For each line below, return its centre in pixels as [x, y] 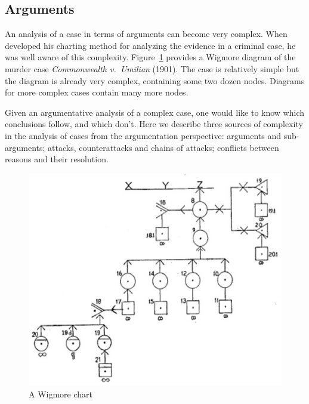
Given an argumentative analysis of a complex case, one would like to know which [154, 112]
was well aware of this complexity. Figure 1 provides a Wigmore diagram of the [150, 57]
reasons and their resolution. [57, 159]
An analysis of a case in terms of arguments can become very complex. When [146, 34]
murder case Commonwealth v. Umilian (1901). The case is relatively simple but [152, 68]
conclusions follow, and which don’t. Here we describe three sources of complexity [154, 124]
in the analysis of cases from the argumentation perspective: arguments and [143, 135]
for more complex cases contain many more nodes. [97, 92]
